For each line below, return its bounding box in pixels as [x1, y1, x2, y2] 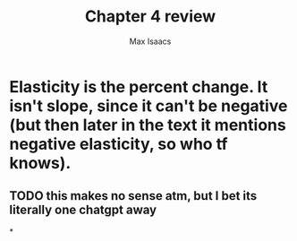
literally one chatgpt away [9, 202, 157, 218]
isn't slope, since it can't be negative [9, 96, 288, 116]
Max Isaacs [129, 36, 172, 47]
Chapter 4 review [84, 6, 216, 27]
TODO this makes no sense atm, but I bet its [9, 188, 258, 203]
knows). [9, 152, 72, 173]
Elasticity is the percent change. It [9, 76, 268, 97]
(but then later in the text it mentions [9, 115, 286, 135]
